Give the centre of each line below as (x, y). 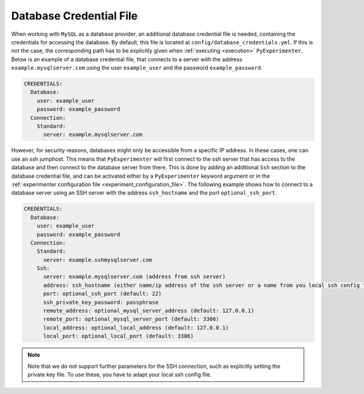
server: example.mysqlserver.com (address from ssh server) (134, 277)
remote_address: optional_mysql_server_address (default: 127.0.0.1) (149, 311)
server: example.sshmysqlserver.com (98, 260)
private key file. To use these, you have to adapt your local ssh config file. (120, 374)
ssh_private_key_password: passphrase (101, 302)
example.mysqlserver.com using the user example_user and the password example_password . (137, 68)
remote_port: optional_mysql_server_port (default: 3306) (131, 319)
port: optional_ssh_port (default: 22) (103, 294)
